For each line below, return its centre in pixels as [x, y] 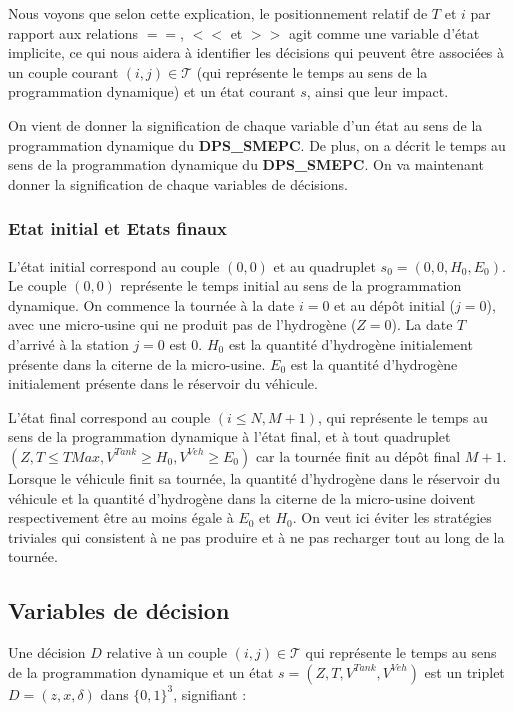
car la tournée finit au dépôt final [358, 455]
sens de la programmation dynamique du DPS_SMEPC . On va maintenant [246, 164]
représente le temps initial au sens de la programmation [291, 285]
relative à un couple [166, 652]
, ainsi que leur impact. [377, 91]
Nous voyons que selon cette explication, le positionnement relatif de [218, 13]
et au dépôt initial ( [395, 304]
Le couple [37, 285]
